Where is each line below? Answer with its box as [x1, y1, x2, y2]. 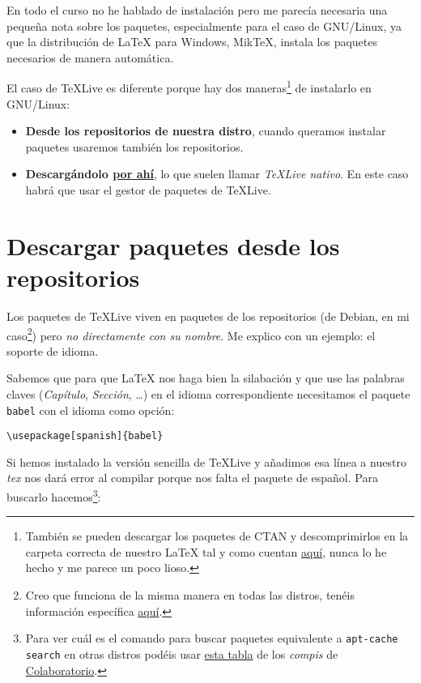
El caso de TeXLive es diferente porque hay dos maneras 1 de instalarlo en [6, 77, 372, 96]
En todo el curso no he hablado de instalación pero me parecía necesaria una [6, 2, 388, 18]
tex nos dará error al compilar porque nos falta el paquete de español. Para [6, 469, 378, 486]
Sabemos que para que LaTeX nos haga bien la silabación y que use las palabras [6, 369, 405, 386]
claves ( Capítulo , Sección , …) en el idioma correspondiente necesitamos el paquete [6, 385, 410, 402]
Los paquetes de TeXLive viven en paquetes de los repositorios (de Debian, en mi [6, 307, 410, 324]
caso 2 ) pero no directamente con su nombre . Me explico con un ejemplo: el [6, 324, 376, 344]
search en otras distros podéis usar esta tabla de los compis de [25, 645, 338, 662]
